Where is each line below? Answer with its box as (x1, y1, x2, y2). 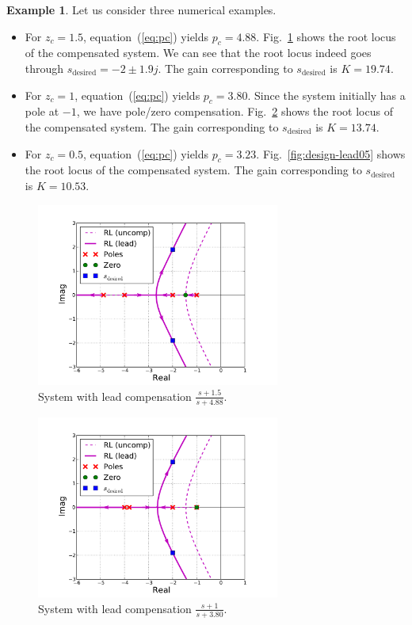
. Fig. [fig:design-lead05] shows (256, 145, 406, 162)
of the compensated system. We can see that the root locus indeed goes (25, 44, 372, 61)
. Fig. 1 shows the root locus (256, 28, 396, 44)
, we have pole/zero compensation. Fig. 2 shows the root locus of (76, 103, 393, 120)
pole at (25, 103, 59, 120)
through (25, 59, 64, 76)
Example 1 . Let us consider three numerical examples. (6, 2, 277, 17)
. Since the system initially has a (247, 86, 406, 103)
